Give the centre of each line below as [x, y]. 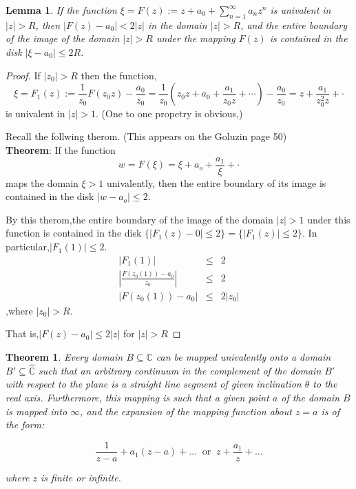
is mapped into [36, 411]
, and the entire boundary [294, 24]
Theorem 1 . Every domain [64, 356]
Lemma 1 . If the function [61, 10]
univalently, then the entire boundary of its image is [216, 182]
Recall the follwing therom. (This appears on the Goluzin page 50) [146, 136]
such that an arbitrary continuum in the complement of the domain [180, 370]
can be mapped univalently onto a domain [243, 356]
